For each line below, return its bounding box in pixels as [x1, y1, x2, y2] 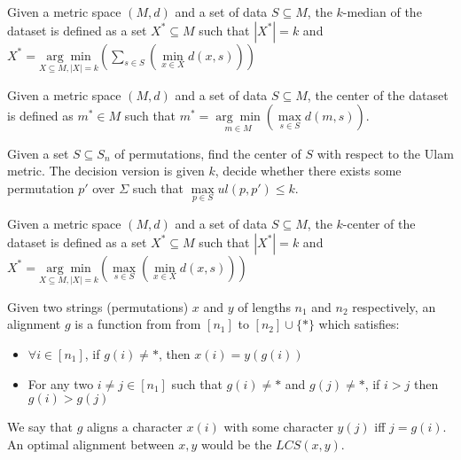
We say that [7, 417, 73, 436]
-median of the [342, 3, 422, 20]
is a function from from [74, 315, 201, 333]
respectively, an [352, 297, 436, 316]
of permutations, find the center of [114, 144, 301, 162]
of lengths [238, 297, 291, 316]
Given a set [7, 144, 69, 162]
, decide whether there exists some [215, 161, 402, 180]
